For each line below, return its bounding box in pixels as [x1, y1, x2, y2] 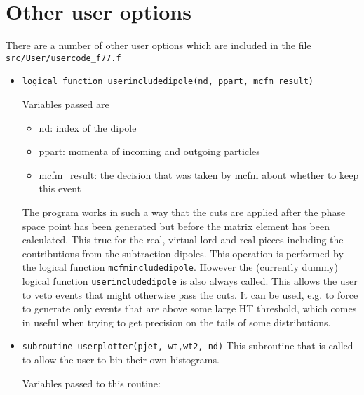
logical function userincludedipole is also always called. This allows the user [22, 274, 358, 288]
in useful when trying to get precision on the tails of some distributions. [22, 314, 331, 329]
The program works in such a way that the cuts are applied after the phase [22, 205, 346, 219]
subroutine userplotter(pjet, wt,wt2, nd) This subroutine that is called [22, 338, 353, 353]
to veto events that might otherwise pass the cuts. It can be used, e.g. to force [22, 287, 358, 302]
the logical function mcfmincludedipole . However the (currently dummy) [22, 260, 338, 274]
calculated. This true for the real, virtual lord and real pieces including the [22, 232, 344, 247]
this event [39, 181, 81, 196]
